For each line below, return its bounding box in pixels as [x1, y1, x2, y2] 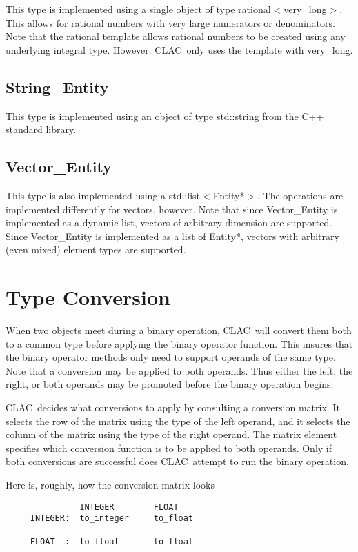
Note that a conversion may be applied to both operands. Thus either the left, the [6, 363, 353, 377]
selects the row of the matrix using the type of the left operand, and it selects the [6, 413, 350, 428]
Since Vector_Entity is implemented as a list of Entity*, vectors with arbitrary [6, 228, 339, 243]
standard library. [6, 122, 77, 137]
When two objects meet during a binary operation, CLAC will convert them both [6, 323, 352, 337]
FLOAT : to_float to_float [30, 536, 194, 546]
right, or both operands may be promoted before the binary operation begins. [6, 377, 334, 391]
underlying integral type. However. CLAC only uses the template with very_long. [6, 42, 353, 57]
